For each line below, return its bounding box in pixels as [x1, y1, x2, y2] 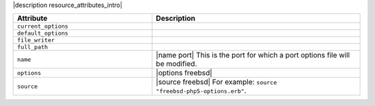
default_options [17, 30, 69, 37]
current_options [17, 23, 69, 30]
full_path [17, 44, 49, 51]
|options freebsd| [156, 68, 212, 78]
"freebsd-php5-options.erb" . [156, 86, 247, 96]
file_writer [17, 37, 55, 44]
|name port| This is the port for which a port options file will [156, 51, 350, 60]
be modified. [156, 59, 197, 69]
